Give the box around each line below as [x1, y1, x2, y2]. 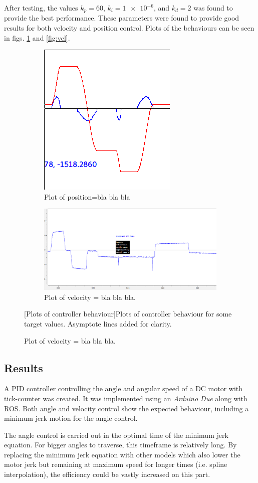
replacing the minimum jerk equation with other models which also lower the [4, 449, 240, 459]
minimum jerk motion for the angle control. [4, 413, 138, 423]
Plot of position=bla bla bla [44, 191, 130, 202]
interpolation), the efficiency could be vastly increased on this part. [4, 469, 210, 479]
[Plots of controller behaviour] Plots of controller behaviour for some [24, 308, 232, 319]
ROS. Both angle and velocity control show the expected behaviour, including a [4, 403, 249, 413]
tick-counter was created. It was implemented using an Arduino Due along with [4, 393, 247, 403]
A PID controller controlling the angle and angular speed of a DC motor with [4, 383, 243, 394]
